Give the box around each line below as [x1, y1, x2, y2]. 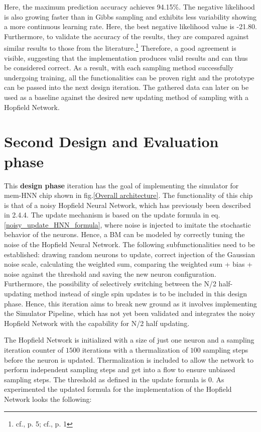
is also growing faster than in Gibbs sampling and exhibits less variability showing [4, 11, 256, 22]
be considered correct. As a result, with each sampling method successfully [4, 62, 234, 73]
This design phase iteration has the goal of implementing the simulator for [4, 180, 239, 190]
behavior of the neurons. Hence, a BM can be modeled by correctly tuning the [4, 229, 245, 240]
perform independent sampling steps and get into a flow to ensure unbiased [4, 364, 235, 375]
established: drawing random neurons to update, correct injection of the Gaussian [4, 249, 255, 259]
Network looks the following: [4, 393, 92, 404]
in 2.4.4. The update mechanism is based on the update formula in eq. [4, 209, 220, 220]
